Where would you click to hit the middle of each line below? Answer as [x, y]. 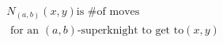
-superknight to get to [130, 30]
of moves [118, 12]
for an [25, 30]
